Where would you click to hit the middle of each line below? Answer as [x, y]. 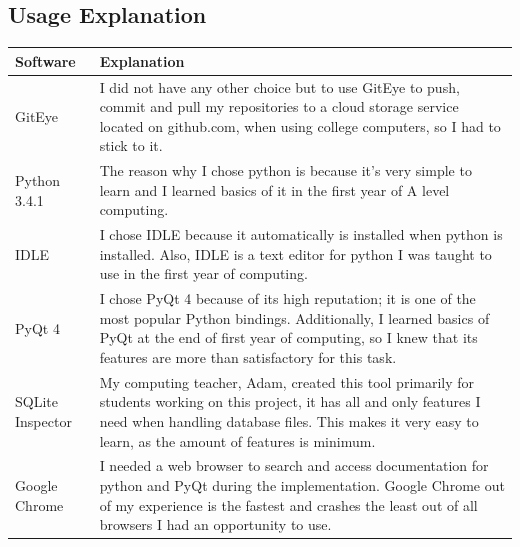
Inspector [43, 421]
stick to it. [131, 145]
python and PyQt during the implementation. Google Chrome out [302, 485]
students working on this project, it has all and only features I [290, 401]
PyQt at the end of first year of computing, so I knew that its [288, 337]
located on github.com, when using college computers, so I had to [300, 125]
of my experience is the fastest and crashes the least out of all [288, 504]
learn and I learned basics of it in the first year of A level [274, 189]
